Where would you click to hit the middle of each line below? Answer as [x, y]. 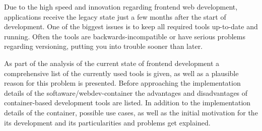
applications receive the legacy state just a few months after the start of [115, 16]
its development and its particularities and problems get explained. [107, 122]
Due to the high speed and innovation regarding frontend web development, [121, 7]
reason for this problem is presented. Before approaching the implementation [122, 83]
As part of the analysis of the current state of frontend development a [112, 63]
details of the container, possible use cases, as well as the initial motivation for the [131, 112]
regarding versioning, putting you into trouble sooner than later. [104, 46]
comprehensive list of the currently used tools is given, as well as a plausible [121, 73]
